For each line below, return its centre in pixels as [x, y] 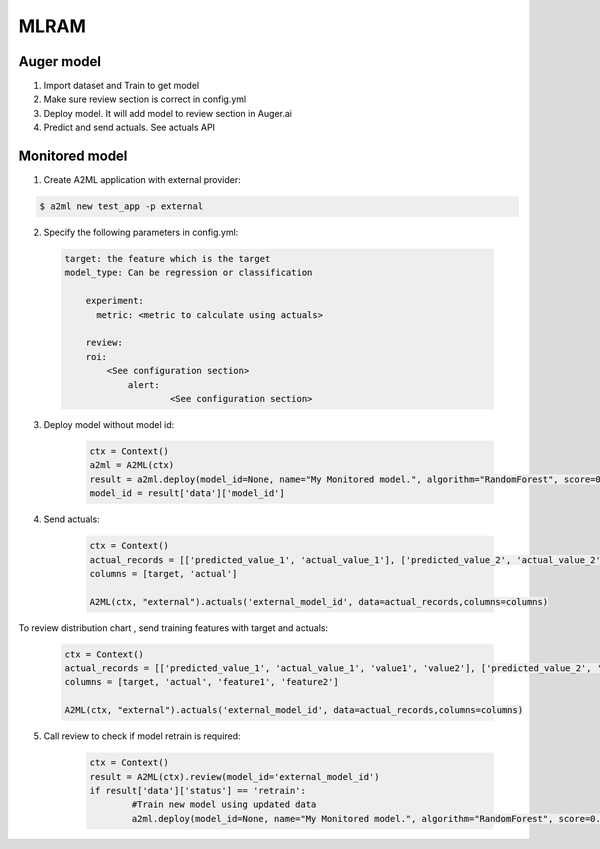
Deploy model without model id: [109, 424]
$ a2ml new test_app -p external [121, 206]
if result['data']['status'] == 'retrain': [198, 790]
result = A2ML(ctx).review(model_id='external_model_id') [234, 776]
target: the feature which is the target [167, 259]
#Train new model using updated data [224, 804]
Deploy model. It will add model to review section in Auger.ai [167, 113]
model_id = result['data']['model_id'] [187, 493]
